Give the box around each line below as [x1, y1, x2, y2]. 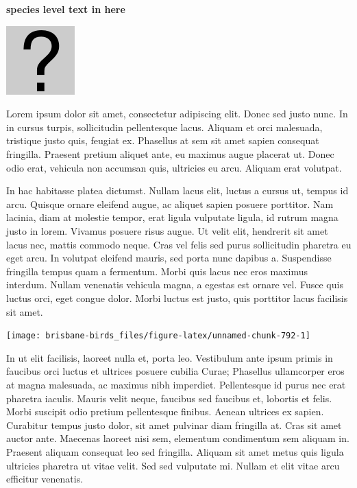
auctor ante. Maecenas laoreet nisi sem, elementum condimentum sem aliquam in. [6, 431, 349, 445]
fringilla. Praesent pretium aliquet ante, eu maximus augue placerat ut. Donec [6, 146, 334, 161]
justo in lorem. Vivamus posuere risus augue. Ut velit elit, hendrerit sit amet [6, 223, 328, 237]
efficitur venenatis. [6, 472, 84, 486]
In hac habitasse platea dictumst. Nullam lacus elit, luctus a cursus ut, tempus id [6, 183, 349, 198]
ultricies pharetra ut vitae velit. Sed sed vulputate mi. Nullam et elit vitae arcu [6, 458, 340, 472]
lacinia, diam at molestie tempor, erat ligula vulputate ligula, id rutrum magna [6, 210, 338, 224]
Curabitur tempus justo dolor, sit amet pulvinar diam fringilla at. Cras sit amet [6, 417, 342, 432]
